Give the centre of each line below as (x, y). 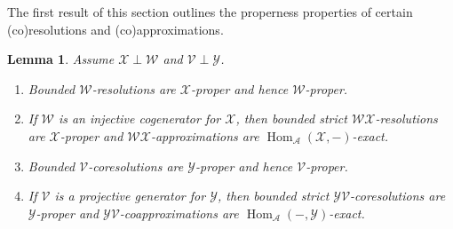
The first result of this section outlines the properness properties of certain (210, 12)
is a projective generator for (130, 196)
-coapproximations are (179, 213)
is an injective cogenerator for (139, 118)
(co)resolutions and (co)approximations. (115, 29)
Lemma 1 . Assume (61, 59)
